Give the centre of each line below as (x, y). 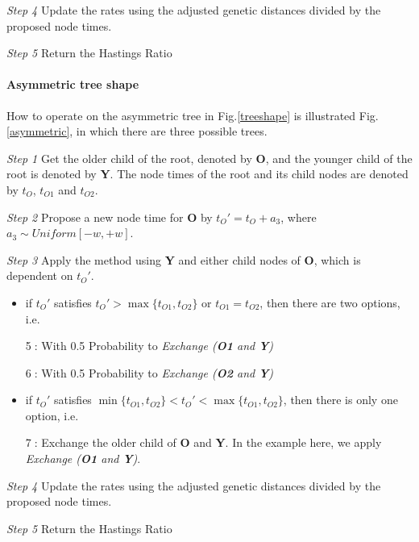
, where (299, 217)
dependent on (40, 275)
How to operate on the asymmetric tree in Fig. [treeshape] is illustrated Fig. (193, 115)
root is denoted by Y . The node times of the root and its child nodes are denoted (207, 174)
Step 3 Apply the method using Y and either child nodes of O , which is (184, 259)
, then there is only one (340, 400)
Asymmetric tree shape (73, 84)
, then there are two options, (330, 302)
